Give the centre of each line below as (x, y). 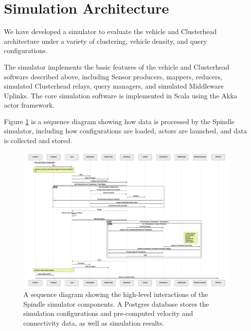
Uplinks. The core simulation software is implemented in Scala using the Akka (121, 95)
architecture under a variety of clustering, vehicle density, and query (106, 41)
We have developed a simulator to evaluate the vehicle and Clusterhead (110, 31)
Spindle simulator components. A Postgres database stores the (116, 303)
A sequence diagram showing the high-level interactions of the (116, 294)
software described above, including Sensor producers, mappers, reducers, (113, 76)
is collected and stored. (38, 140)
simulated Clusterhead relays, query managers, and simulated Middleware (114, 86)
